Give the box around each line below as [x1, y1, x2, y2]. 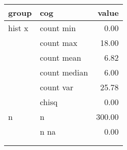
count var [40, 81, 74, 93]
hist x [8, 22, 28, 34]
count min [40, 22, 76, 34]
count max [40, 37, 78, 48]
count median [40, 66, 88, 78]
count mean [40, 52, 81, 63]
